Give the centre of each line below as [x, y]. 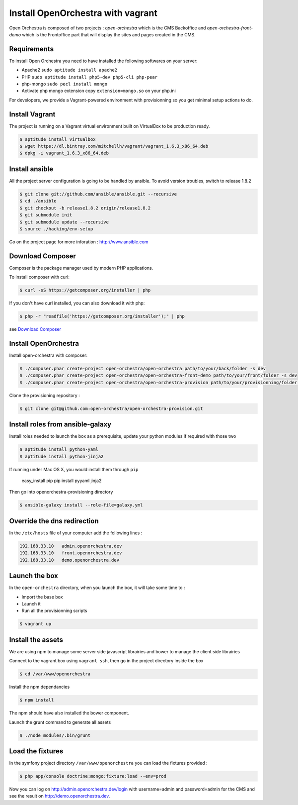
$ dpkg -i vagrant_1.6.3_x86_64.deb [64, 153]
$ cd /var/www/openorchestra [55, 674]
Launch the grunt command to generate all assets [60, 722]
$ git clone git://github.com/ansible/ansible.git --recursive [98, 194]
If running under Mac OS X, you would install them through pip [74, 469]
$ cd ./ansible [38, 201]
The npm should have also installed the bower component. [69, 713]
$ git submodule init [46, 215]
